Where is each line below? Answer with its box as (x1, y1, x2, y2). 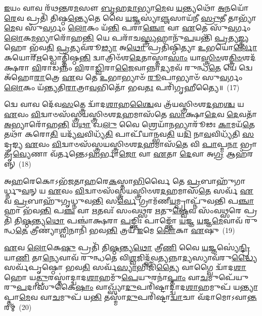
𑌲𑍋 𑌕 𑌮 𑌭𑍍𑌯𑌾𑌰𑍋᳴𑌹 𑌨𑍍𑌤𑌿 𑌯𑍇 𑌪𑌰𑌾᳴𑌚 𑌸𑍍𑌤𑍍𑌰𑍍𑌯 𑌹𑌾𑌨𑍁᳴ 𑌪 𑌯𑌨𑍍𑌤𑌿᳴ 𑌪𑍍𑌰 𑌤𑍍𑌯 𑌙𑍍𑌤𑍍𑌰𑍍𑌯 (4, 32, 249, 43)
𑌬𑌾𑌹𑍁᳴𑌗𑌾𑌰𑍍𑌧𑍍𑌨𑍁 (200, 175, 246, 186)
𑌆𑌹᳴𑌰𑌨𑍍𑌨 (226, 148, 253, 159)
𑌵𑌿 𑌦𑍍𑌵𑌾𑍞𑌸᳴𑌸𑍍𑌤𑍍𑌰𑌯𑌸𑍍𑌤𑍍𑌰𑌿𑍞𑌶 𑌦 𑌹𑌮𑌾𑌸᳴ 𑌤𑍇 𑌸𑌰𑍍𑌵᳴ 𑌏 (75, 185, 253, 196)
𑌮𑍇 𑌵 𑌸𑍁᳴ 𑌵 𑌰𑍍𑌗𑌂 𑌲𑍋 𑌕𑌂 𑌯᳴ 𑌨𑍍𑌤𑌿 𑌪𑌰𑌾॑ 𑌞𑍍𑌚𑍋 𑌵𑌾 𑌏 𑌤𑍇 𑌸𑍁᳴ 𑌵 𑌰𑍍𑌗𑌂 (4, 22, 251, 33)
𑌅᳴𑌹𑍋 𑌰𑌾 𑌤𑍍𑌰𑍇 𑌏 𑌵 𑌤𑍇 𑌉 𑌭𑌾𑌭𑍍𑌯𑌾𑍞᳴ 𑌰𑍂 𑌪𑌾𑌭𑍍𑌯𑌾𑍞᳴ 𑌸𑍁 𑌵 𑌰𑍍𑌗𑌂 (4, 72, 243, 83)
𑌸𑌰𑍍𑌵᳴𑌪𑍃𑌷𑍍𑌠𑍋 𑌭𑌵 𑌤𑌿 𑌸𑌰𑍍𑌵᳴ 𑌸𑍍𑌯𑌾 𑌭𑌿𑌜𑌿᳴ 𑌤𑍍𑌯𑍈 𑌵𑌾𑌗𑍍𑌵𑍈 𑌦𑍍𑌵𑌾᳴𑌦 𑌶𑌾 (4, 262, 246, 272)
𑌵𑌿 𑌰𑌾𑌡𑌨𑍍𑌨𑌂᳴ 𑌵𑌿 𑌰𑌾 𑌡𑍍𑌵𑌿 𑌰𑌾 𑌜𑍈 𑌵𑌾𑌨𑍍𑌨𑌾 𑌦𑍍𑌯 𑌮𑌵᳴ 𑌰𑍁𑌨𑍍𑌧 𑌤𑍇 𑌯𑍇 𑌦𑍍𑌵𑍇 (31, 62, 253, 72)
